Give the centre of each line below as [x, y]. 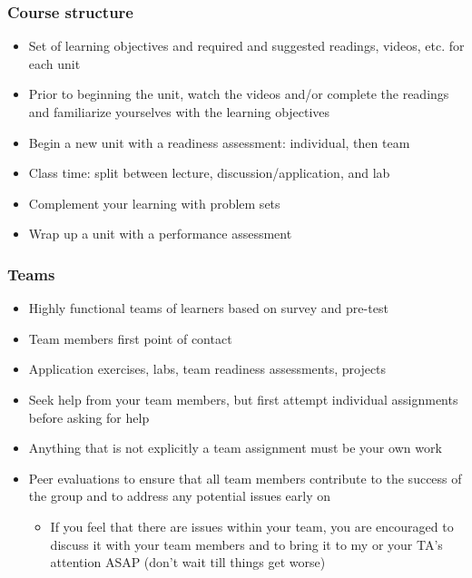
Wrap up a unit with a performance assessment [160, 234]
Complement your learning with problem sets [154, 203]
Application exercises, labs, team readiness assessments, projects [207, 369]
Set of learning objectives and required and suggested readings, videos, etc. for [246, 46]
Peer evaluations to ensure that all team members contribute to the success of [245, 478]
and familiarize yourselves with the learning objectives [179, 112]
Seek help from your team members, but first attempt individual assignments [243, 399]
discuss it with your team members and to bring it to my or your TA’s [246, 544]
